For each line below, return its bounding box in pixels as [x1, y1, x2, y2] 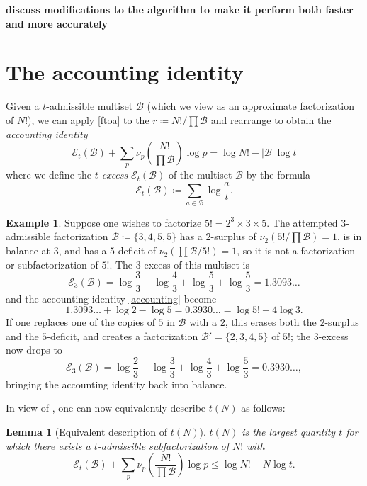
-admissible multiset [46, 98, 133, 113]
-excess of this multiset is [140, 256, 249, 271]
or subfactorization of [6, 256, 98, 271]
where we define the [6, 167, 91, 182]
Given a [6, 98, 40, 113]
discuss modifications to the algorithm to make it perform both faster [6, 2, 354, 16]
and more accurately [6, 16, 108, 30]
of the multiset [168, 167, 232, 182]
